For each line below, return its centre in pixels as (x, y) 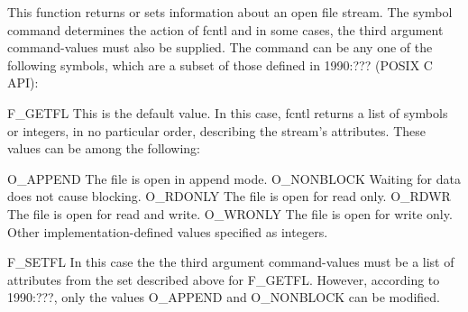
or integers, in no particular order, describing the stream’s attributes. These (216, 130)
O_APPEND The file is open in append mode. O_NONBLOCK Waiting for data (234, 178)
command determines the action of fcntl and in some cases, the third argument (225, 29)
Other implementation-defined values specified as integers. (168, 231)
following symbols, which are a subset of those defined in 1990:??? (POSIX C (220, 64)
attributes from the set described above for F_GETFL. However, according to (224, 279)
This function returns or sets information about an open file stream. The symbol (230, 12)
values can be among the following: (104, 148)
